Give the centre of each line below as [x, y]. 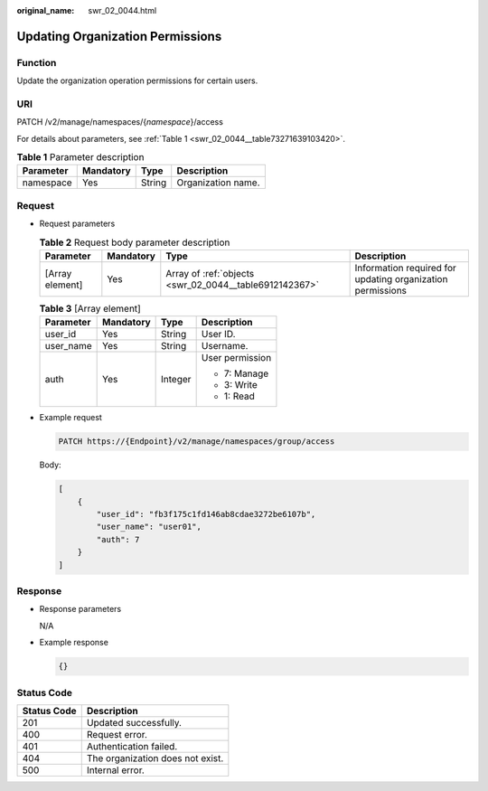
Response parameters [80, 609]
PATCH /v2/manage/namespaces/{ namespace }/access [120, 122]
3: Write [240, 385]
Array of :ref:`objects [210, 273]
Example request [71, 418]
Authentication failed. [132, 746]
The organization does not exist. [155, 758]
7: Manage [246, 373]
